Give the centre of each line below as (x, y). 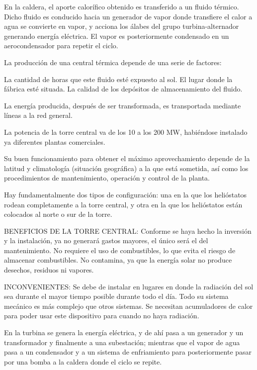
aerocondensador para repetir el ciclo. (61, 46)
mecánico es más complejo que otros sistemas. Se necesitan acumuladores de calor (128, 306)
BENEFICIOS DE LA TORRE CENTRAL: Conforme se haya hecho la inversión (128, 231)
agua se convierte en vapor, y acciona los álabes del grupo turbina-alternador (122, 26)
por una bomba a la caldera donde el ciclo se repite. (83, 361)
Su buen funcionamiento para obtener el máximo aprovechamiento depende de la (127, 158)
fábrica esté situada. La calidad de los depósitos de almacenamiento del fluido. (123, 89)
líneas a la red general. (38, 115)
